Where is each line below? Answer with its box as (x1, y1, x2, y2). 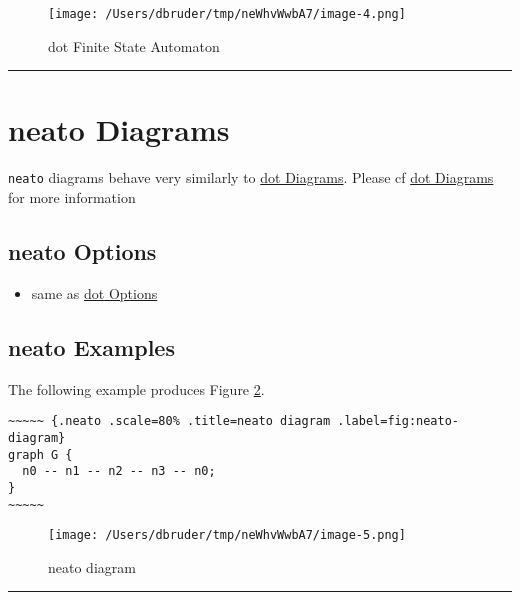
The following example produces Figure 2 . (8, 378, 265, 399)
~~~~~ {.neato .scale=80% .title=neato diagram (8, 414, 331, 429)
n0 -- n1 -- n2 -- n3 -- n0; (22, 464, 216, 479)
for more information (8, 187, 136, 208)
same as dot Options (31, 282, 158, 303)
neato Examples (8, 331, 175, 362)
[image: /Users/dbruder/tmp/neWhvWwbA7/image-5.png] (48, 528, 406, 543)
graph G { (8, 447, 73, 462)
